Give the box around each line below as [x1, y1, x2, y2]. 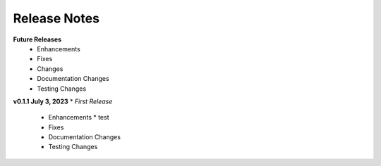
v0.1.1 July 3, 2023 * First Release [13, 97, 113, 106]
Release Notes [13, 11, 100, 26]
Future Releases [13, 35, 62, 44]
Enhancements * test [48, 113, 109, 122]
